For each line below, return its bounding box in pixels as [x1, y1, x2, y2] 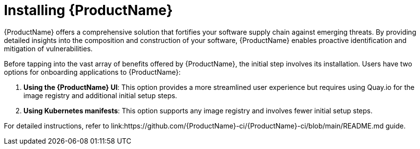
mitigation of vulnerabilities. [4, 44, 93, 53]
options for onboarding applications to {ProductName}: [4, 67, 181, 76]
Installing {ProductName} [4, 2, 173, 19]
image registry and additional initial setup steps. [23, 91, 177, 100]
